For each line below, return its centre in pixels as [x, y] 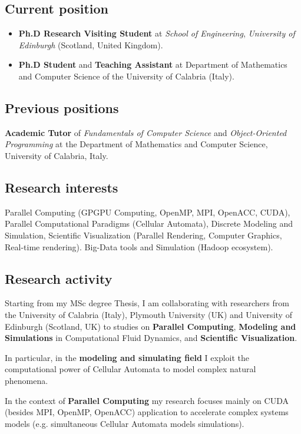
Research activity [59, 278]
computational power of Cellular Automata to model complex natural [130, 369]
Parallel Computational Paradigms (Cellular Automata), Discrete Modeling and [149, 223]
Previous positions [62, 107]
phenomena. [27, 380]
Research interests [62, 187]
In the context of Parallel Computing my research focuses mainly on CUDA [147, 400]
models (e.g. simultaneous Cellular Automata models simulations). [125, 423]
